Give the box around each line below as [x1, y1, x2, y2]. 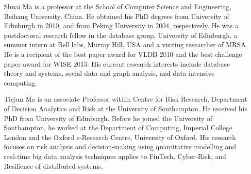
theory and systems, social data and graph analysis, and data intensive [4, 68, 215, 78]
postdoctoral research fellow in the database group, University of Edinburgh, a [4, 30, 237, 40]
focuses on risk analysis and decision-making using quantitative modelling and [4, 141, 236, 152]
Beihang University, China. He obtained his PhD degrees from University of [4, 11, 229, 21]
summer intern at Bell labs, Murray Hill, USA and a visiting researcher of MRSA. [4, 39, 248, 50]
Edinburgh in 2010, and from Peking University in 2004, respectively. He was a [4, 20, 239, 31]
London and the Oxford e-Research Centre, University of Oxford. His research [4, 132, 236, 142]
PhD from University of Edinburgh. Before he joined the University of [4, 113, 212, 123]
